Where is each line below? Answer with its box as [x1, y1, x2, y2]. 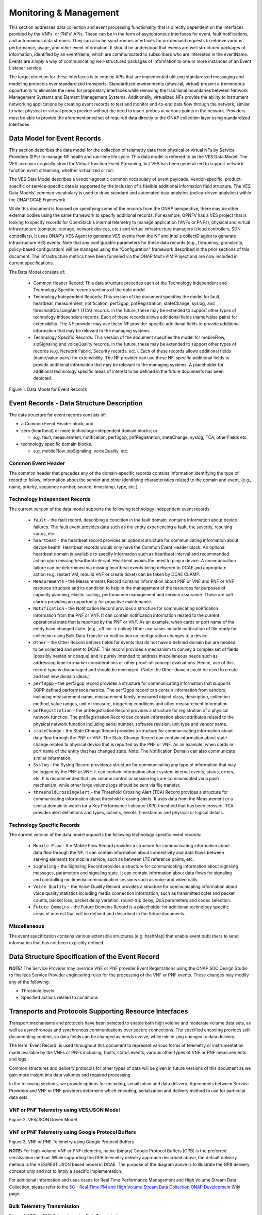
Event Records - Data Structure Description [9, 399, 143, 407]
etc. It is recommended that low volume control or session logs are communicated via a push [33, 775, 219, 781]
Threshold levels [21, 988, 54, 993]
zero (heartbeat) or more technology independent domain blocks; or [21, 428, 158, 434]
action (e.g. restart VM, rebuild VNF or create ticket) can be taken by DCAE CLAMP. [33, 572, 200, 577]
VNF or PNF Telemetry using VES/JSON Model [9, 1106, 120, 1113]
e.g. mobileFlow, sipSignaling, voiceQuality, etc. [33, 448, 129, 454]
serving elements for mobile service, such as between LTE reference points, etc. [33, 856, 194, 862]
